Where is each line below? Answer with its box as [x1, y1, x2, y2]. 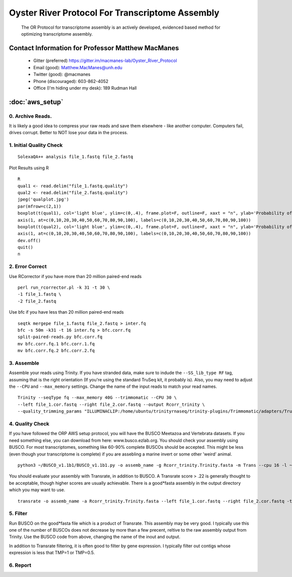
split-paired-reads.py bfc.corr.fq [18, 334, 103, 340]
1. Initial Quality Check [9, 142, 63, 149]
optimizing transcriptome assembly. [21, 31, 93, 37]
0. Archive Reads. [9, 113, 52, 119]
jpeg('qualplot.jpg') [18, 197, 69, 202]
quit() [18, 244, 34, 250]
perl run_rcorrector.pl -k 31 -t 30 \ [18, 285, 110, 290]
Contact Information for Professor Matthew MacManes [9, 44, 180, 52]
